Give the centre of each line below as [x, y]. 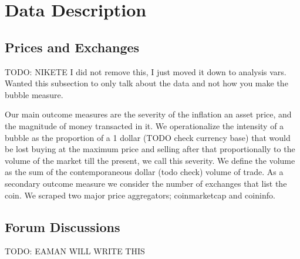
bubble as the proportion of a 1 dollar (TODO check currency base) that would [148, 137]
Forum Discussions [63, 226]
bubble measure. [34, 94]
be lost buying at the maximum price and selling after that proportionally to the [150, 149]
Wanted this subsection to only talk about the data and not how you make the [146, 83]
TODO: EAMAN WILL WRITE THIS [75, 251]
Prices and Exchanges [72, 47]
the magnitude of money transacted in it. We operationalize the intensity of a [144, 125]
